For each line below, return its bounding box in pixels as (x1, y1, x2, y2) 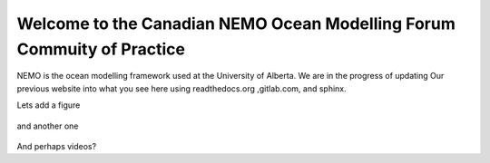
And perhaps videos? (16, 140, 97, 151)
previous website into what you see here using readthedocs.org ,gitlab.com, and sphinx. (16, 82, 347, 94)
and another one (16, 120, 79, 131)
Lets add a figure (16, 100, 81, 110)
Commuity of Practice (16, 39, 186, 59)
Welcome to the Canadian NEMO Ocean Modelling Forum (16, 14, 456, 34)
